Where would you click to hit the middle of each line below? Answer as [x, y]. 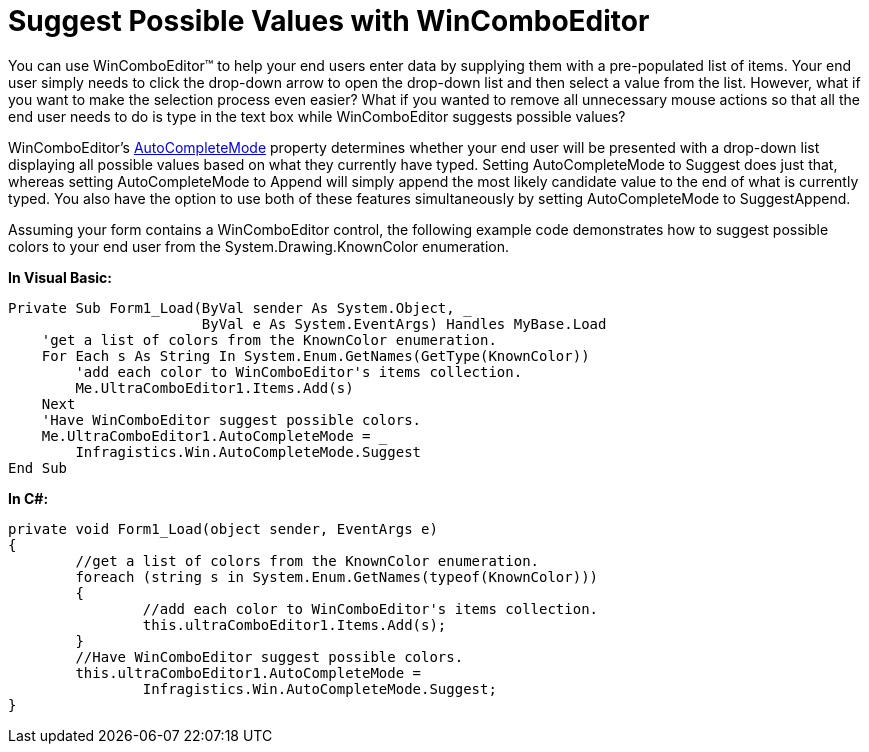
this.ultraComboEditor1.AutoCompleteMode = [248, 672]
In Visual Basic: [60, 277]
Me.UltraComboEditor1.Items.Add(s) [214, 387]
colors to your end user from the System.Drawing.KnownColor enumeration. [258, 246]
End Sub [38, 467]
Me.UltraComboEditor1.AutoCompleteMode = [206, 435]
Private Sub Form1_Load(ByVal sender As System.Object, [231, 307]
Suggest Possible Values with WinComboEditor [329, 21]
